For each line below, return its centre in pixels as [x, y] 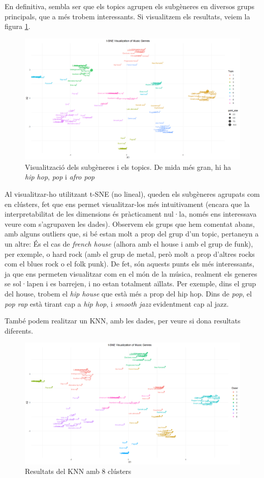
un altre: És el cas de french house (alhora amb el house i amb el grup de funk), [129, 244]
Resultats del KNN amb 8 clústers [78, 471]
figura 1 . [18, 26]
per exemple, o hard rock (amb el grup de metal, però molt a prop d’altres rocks [130, 253]
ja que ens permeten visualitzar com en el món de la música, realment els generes [131, 273]
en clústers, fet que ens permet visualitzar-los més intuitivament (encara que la [127, 204]
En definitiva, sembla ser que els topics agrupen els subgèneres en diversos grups [129, 6]
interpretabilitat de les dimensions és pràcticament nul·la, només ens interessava [131, 214]
